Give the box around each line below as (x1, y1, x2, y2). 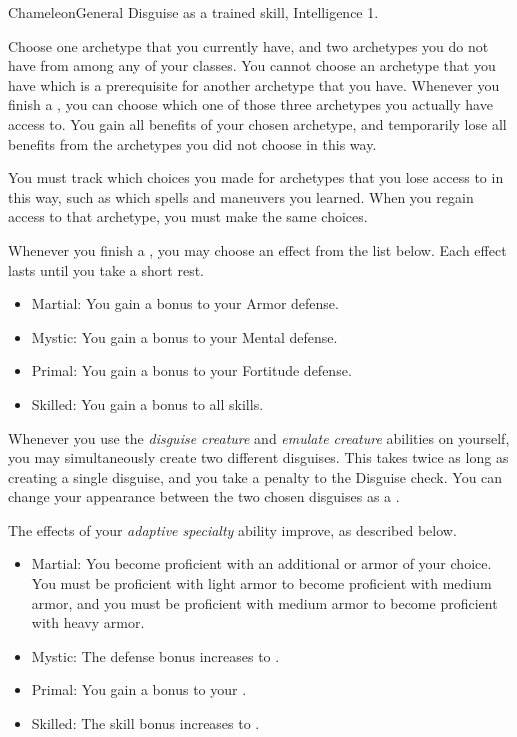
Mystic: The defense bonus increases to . (31, 645, 280, 666)
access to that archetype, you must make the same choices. (8, 206, 368, 227)
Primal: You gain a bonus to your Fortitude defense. (31, 360, 352, 381)
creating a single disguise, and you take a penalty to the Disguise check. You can (8, 466, 503, 487)
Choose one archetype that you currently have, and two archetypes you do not (8, 35, 489, 56)
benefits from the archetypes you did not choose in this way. (8, 133, 377, 154)
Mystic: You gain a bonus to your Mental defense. (31, 326, 338, 347)
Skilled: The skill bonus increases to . (31, 713, 260, 734)
